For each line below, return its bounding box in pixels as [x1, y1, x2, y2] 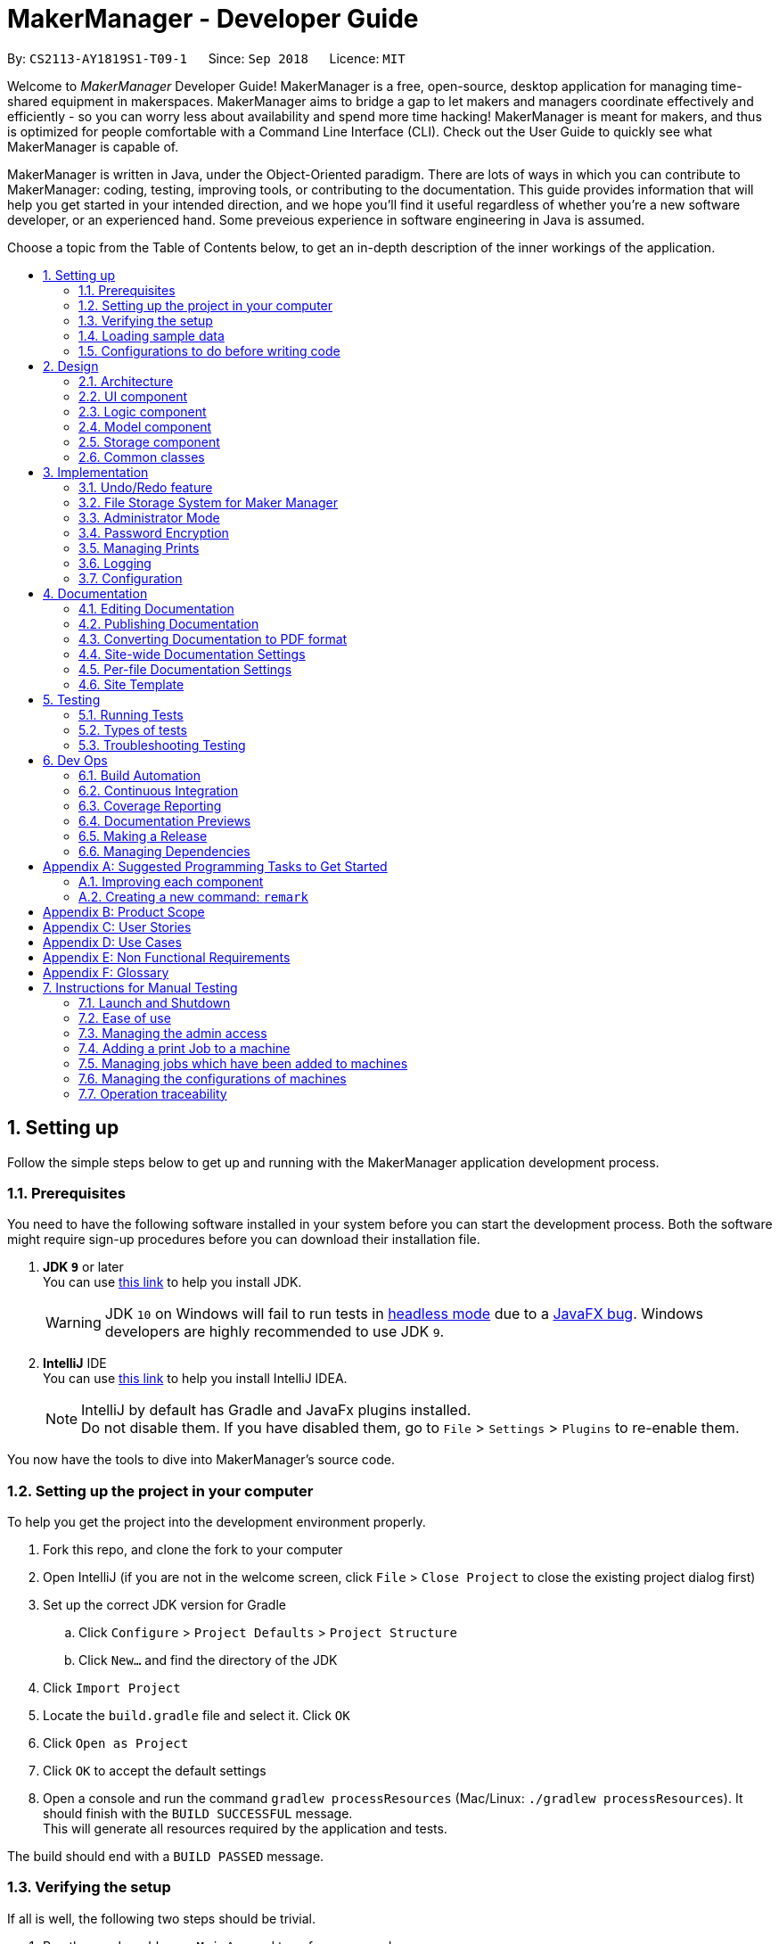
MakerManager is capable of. [7, 138, 179, 154]
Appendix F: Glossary [43, 964, 169, 980]
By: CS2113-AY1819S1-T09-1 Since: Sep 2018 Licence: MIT [7, 50, 406, 66]
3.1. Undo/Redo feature [78, 479, 213, 495]
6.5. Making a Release [78, 828, 208, 844]
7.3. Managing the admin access [78, 1025, 267, 1041]
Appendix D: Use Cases [43, 934, 182, 950]
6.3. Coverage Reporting [78, 797, 222, 813]
